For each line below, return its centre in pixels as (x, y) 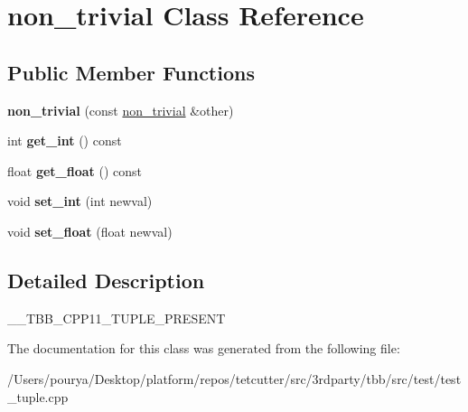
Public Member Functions (131, 72)
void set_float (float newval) (90, 231)
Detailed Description (106, 280)
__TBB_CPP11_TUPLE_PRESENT (117, 318)
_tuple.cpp (38, 396)
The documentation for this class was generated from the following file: (204, 348)
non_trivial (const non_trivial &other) (121, 110)
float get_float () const (75, 170)
